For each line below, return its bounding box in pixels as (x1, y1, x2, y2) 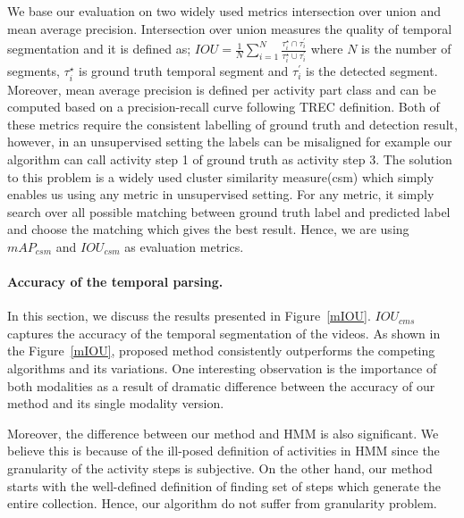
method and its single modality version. (7, 394, 224, 413)
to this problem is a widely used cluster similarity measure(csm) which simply (7, 167, 434, 186)
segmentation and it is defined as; (7, 39, 191, 58)
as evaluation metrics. (124, 237, 244, 255)
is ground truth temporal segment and (79, 62, 289, 80)
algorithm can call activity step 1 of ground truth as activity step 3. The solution (7, 149, 452, 168)
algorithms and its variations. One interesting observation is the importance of (7, 359, 437, 378)
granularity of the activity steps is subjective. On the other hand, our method (7, 459, 433, 478)
